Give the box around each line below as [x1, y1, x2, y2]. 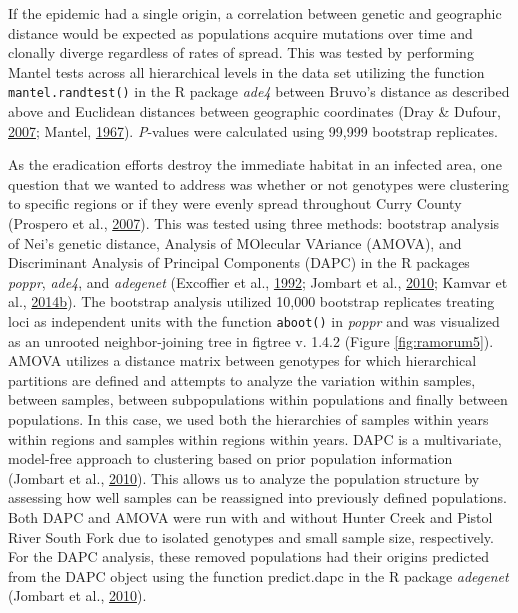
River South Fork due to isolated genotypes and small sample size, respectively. [8, 526, 494, 547]
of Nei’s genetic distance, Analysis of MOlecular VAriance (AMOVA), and [8, 232, 462, 253]
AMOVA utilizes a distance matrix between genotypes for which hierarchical [8, 350, 477, 371]
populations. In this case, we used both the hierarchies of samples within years [8, 409, 489, 429]
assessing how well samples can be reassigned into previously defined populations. [8, 487, 507, 508]
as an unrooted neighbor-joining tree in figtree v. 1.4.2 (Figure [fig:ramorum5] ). [8, 330, 494, 351]
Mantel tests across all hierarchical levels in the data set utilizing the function [8, 61, 485, 82]
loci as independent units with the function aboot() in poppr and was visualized [8, 310, 500, 331]
